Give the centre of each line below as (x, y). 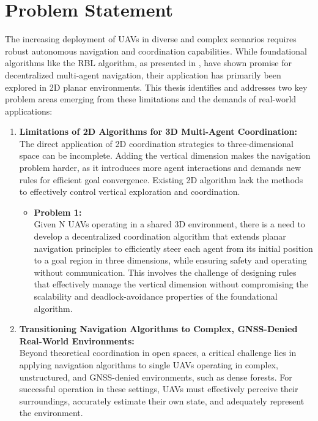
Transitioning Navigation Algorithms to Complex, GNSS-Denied (158, 329)
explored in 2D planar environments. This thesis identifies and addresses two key (156, 87)
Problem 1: (58, 212)
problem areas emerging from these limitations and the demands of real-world (151, 99)
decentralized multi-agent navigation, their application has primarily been (143, 74)
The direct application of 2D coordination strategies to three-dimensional (157, 143)
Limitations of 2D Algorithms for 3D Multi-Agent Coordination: (158, 131)
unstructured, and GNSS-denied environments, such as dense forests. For (156, 377)
